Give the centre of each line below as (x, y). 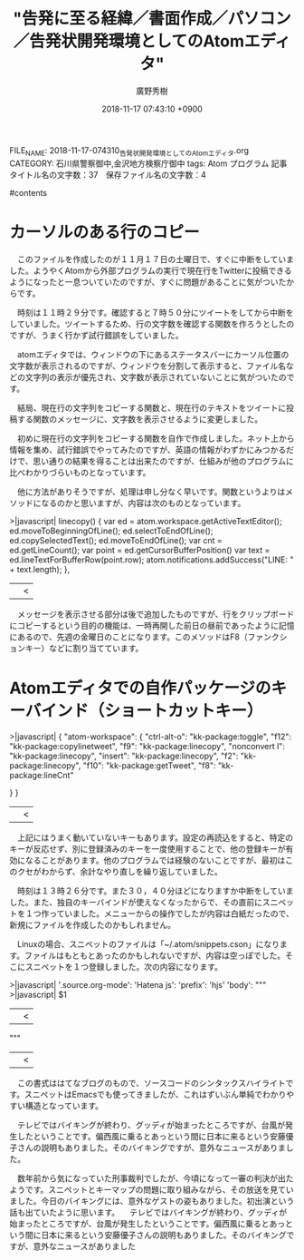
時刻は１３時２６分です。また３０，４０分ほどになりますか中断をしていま (155, 891)
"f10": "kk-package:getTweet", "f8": (149, 765)
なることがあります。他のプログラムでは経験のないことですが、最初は (155, 860)
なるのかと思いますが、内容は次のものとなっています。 (143, 503)
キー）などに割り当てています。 (84, 648)
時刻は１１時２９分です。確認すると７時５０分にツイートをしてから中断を (155, 312)
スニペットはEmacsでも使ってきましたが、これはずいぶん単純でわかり (155, 1094)
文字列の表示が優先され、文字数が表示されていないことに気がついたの (156, 376)
